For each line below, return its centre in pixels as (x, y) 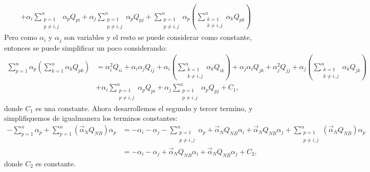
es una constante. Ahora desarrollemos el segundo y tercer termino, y (144, 108)
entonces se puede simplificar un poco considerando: (86, 47)
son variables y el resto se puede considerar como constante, (158, 37)
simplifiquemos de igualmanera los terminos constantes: (91, 118)
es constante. (56, 163)
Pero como (21, 37)
